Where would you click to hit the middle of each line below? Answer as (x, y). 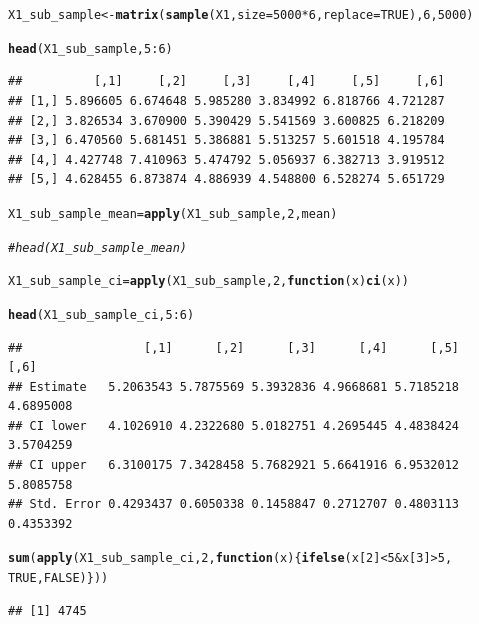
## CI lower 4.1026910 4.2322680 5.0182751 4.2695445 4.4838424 (234, 425)
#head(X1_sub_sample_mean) (97, 247)
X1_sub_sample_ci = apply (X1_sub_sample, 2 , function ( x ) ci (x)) (209, 281)
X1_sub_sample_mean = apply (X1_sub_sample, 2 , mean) (173, 213)
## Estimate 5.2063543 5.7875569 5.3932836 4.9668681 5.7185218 (234, 386)
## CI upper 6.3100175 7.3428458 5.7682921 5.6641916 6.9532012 (234, 465)
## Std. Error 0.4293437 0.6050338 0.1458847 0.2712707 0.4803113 (234, 504)
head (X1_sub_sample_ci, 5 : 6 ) (101, 314)
